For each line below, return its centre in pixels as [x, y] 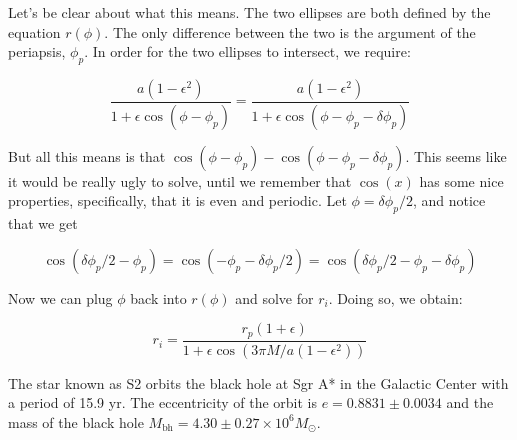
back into [158, 297]
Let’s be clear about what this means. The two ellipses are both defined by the [249, 12]
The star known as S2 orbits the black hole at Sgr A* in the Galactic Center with [258, 382]
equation [34, 31]
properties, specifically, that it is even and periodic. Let [177, 200]
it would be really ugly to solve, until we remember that [180, 180]
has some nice [461, 180]
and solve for [274, 297]
